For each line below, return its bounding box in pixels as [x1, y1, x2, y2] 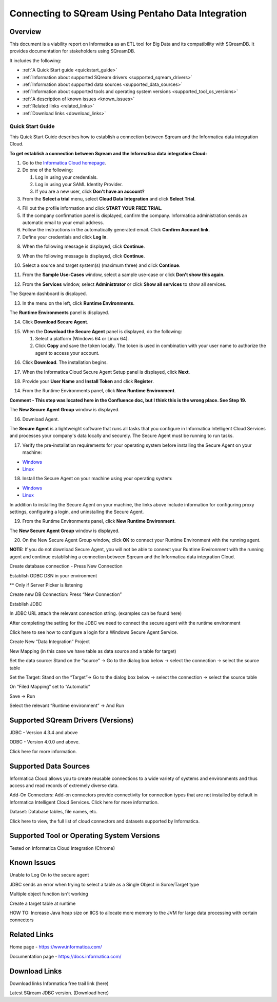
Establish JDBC [9, 600, 42, 607]
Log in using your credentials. [35, 174, 98, 180]
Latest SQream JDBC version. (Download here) [9, 990, 109, 996]
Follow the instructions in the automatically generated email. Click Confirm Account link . [22, 227, 210, 233]
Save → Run [9, 693, 35, 699]
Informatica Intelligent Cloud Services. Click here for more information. [9, 799, 159, 805]
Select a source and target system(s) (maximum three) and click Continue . [22, 262, 181, 268]
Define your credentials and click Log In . [22, 234, 108, 240]
